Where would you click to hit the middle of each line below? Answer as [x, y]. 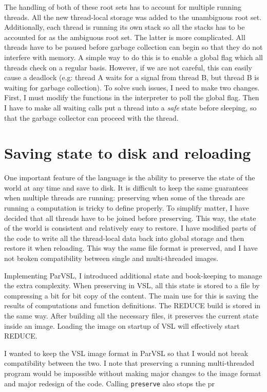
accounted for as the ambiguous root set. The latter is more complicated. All [125, 37]
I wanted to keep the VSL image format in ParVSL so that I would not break [126, 353]
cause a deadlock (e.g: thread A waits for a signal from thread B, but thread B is [132, 77]
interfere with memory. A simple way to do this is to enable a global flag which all [133, 57]
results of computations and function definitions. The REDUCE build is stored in [132, 305]
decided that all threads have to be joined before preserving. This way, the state [130, 218]
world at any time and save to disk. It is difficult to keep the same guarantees [126, 187]
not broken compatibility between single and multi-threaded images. [111, 258]
